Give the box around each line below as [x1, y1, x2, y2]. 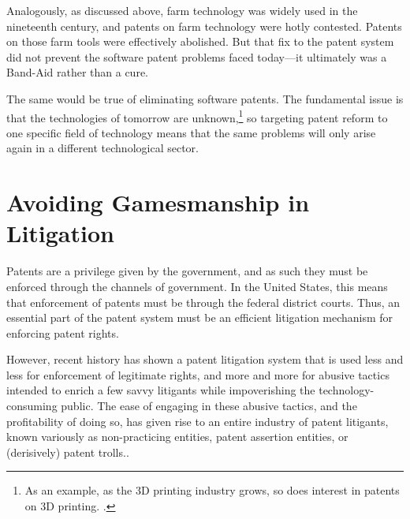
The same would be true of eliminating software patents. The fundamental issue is [6, 90, 404, 106]
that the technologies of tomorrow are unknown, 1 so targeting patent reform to [6, 106, 388, 125]
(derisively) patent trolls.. [6, 443, 129, 460]
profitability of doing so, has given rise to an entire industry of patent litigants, [6, 413, 389, 429]
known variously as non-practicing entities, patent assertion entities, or [6, 428, 348, 445]
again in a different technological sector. [6, 140, 199, 156]
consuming [6, 398, 58, 414]
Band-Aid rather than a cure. [6, 64, 148, 80]
